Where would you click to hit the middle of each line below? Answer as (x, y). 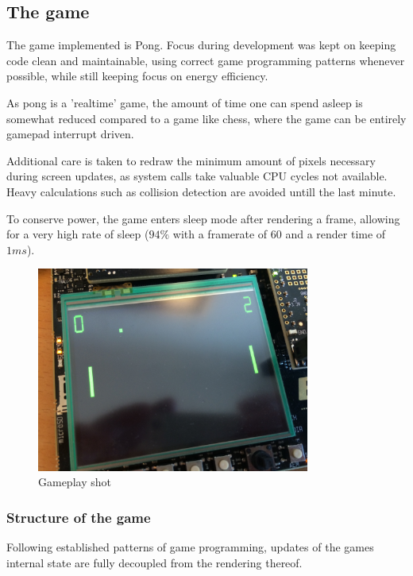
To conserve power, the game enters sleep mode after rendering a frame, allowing (203, 218)
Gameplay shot (75, 482)
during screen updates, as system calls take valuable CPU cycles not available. (197, 176)
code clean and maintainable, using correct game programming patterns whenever (206, 60)
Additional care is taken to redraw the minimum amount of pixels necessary (191, 160)
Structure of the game (79, 517)
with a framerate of (220, 234)
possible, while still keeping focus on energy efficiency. (137, 76)
